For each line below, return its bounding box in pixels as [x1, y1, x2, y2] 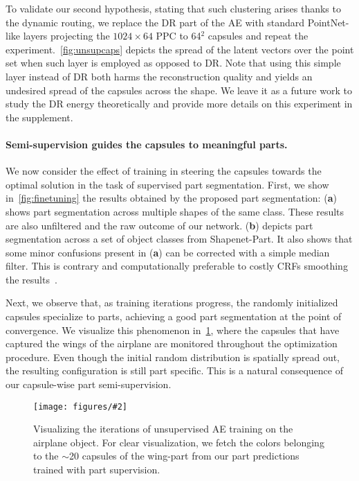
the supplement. [6, 110, 73, 124]
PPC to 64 [156, 28, 201, 43]
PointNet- [307, 15, 349, 29]
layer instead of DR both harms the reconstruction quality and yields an [6, 69, 313, 83]
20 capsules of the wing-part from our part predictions [69, 448, 300, 463]
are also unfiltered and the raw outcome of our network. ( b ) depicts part [6, 218, 313, 232]
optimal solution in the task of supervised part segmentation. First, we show [6, 177, 329, 191]
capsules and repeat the [208, 28, 309, 43]
